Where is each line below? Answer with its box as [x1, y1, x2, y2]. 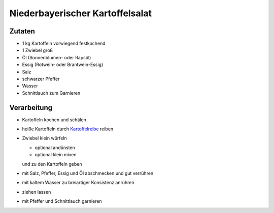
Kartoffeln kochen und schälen [22, 117, 86, 123]
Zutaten [9, 27, 36, 35]
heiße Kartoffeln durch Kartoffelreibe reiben [22, 126, 114, 132]
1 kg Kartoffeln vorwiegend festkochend [22, 41, 106, 47]
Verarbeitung [9, 103, 53, 112]
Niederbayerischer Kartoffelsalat [9, 8, 152, 19]
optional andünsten [35, 145, 76, 151]
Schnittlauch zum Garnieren [22, 90, 81, 96]
